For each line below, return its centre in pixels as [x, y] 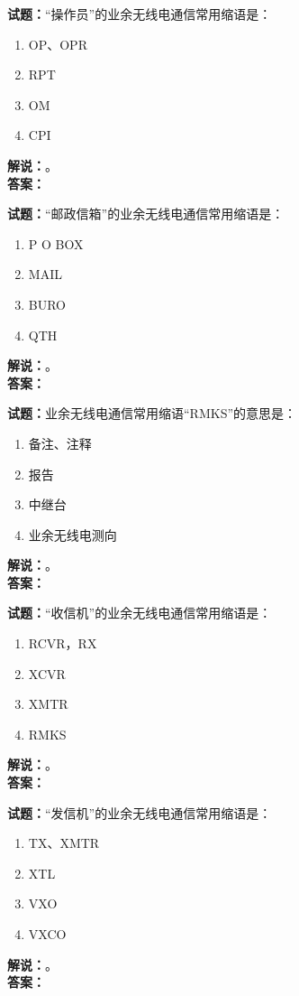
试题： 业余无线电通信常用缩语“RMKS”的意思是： [152, 413]
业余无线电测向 [72, 534]
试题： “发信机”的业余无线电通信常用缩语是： [140, 812]
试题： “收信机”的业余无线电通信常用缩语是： [140, 613]
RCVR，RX [63, 643]
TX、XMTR [64, 843]
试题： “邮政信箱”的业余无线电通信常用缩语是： [146, 214]
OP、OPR [58, 44]
